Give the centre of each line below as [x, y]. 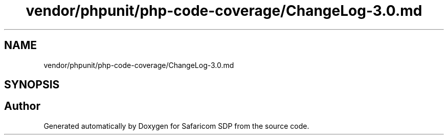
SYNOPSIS [32, 85]
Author [22, 106]
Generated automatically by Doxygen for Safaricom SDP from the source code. [176, 126]
